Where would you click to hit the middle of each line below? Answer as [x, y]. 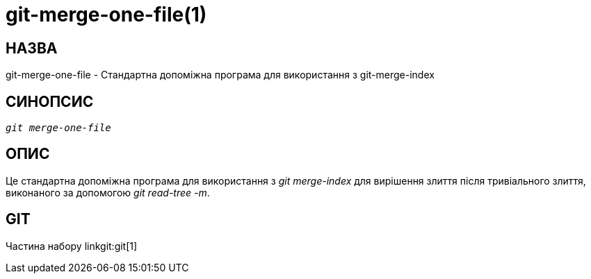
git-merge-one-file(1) [106, 15]
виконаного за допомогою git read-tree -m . [108, 192]
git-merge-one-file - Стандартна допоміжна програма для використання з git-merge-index [220, 75]
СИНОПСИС [50, 101]
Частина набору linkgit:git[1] [72, 246]
